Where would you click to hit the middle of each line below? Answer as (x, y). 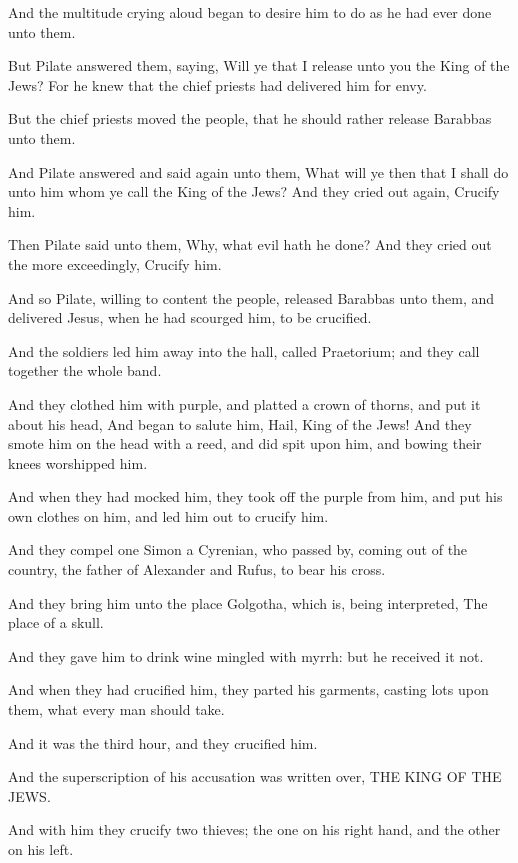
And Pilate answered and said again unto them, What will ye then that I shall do (258, 171)
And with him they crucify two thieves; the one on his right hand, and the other (254, 829)
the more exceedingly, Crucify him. (115, 263)
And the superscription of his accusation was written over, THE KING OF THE (255, 776)
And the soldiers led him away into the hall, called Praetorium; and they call (244, 350)
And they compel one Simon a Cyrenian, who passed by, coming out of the (238, 549)
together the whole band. (85, 370)
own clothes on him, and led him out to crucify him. (168, 515)
